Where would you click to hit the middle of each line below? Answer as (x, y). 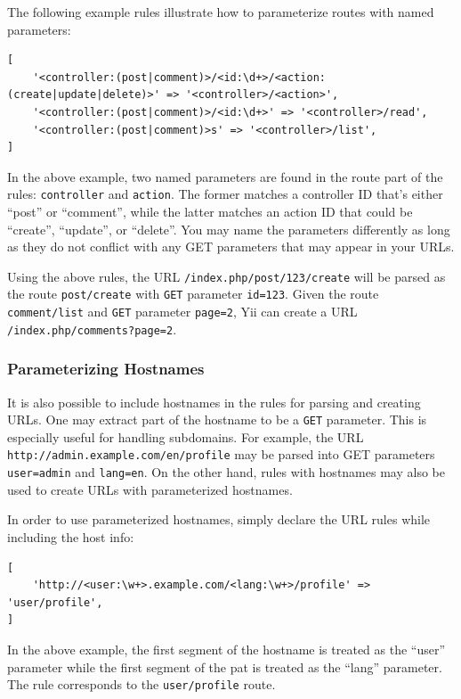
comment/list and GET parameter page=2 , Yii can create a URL (182, 312)
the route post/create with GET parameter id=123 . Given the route (193, 294)
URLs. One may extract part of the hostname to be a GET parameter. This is (217, 419)
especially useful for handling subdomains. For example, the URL (186, 436)
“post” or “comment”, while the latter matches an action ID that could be (210, 211)
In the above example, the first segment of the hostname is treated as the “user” (226, 649)
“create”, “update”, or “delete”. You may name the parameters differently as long (229, 229)
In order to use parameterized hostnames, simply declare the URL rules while (219, 519)
